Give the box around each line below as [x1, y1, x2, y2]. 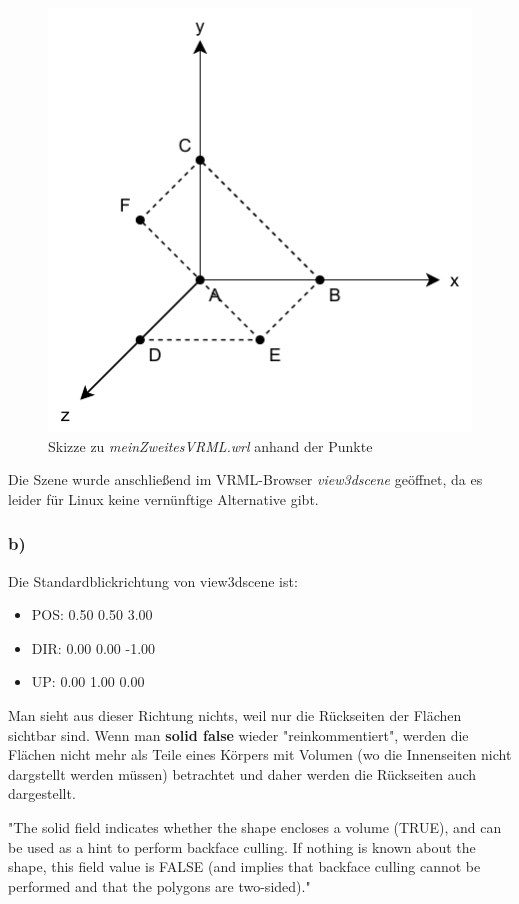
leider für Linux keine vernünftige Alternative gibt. [8, 488, 319, 509]
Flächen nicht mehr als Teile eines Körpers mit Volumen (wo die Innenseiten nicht [8, 744, 512, 765]
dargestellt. [8, 783, 76, 804]
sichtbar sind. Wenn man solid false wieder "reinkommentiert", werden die [8, 724, 469, 745]
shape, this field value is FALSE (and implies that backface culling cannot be [8, 856, 481, 877]
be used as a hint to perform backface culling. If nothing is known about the [8, 836, 476, 857]
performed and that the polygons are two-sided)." [8, 875, 311, 896]
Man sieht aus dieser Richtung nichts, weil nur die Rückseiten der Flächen [8, 704, 462, 725]
